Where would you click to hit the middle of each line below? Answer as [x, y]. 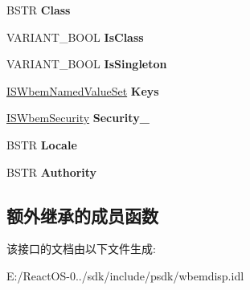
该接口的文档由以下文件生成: [81, 249]
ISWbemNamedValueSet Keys [83, 90]
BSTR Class [39, 10]
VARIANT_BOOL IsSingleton [87, 64]
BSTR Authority [52, 172]
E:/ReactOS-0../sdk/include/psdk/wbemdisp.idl [125, 275]
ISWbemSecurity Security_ [78, 118]
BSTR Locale [42, 144]
